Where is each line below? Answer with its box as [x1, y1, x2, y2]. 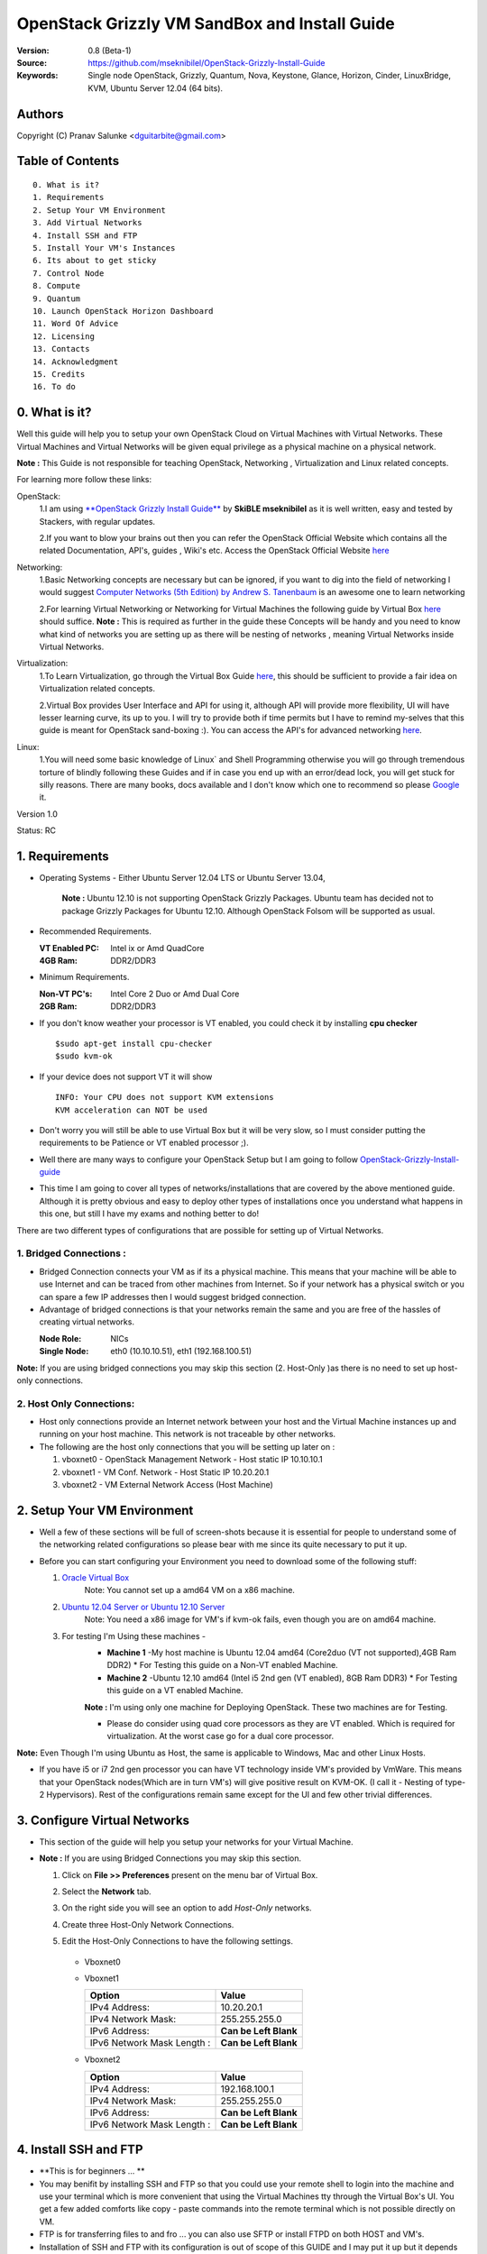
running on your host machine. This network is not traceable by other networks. [39, 1429, 336, 1440]
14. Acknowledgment [32, 356, 119, 367]
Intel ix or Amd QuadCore [110, 942, 205, 953]
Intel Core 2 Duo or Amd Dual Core [110, 988, 240, 999]
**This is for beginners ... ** [39, 2166, 145, 2176]
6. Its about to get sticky [32, 255, 157, 266]
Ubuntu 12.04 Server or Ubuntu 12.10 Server [61, 1601, 225, 1612]
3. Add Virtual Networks [32, 217, 142, 228]
